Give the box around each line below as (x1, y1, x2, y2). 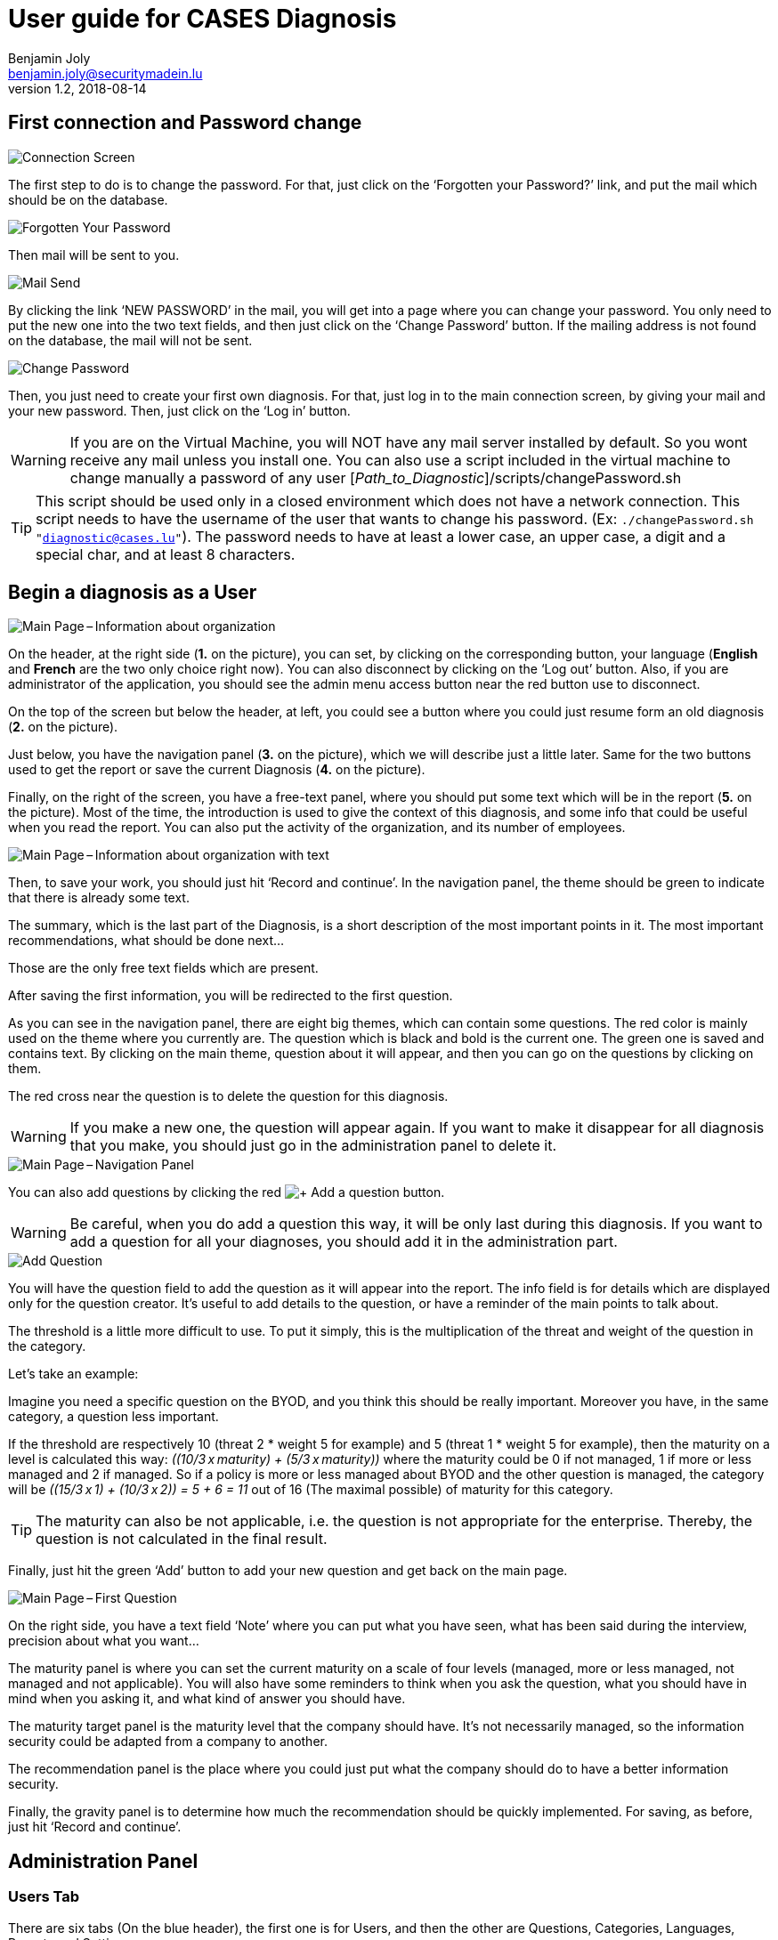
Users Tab (8, 1887, 80, 1906)
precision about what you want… (8, 1633, 199, 1649)
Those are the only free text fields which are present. (8, 960, 319, 976)
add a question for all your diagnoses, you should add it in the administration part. (69, 1233, 618, 1251)
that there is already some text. (8, 890, 190, 906)
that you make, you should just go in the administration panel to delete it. (69, 1136, 557, 1155)
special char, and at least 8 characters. (36, 545, 296, 563)
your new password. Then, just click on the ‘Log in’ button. (8, 402, 351, 418)
